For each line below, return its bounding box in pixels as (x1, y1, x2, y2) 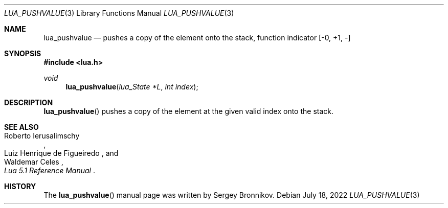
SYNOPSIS (4, 49, 41, 58)
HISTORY (4, 182, 36, 191)
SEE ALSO (4, 123, 39, 131)
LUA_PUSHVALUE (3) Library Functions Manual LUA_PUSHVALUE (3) (4, 9, 234, 17)
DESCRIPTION (4, 98, 53, 107)
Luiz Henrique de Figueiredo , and (4, 149, 119, 157)
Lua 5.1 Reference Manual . (4, 166, 95, 175)
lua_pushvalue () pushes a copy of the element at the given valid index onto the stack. (43, 107, 334, 115)
